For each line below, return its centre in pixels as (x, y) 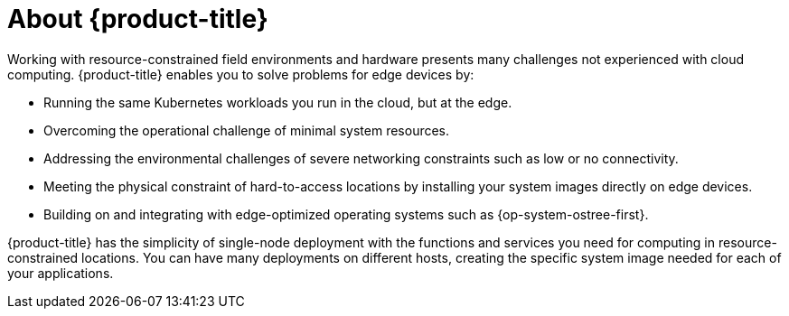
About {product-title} (138, 19)
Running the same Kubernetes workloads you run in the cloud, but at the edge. (278, 102)
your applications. (61, 273)
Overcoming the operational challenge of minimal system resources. (247, 130)
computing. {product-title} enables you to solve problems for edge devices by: (241, 74)
